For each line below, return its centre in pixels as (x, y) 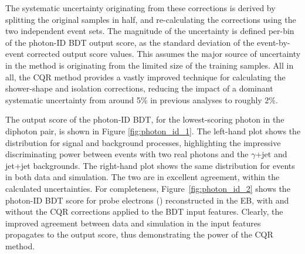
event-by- (274, 42)
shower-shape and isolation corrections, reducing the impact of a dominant (139, 88)
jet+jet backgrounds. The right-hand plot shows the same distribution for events (150, 165)
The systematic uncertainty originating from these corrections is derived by (140, 8)
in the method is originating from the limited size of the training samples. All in (150, 65)
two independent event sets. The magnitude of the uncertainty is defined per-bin (150, 31)
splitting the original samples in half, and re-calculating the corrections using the (151, 19)
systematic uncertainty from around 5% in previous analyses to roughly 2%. (142, 99)
